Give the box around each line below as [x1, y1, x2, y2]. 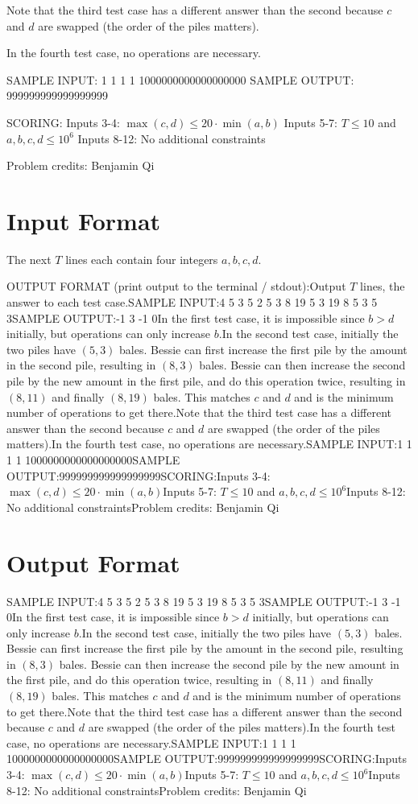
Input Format [6, 204, 161, 237]
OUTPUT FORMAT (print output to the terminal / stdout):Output [6, 278, 346, 295]
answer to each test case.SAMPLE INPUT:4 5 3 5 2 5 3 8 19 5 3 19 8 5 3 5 [6, 294, 378, 311]
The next [6, 250, 52, 267]
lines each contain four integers [65, 250, 218, 267]
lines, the [360, 278, 405, 295]
